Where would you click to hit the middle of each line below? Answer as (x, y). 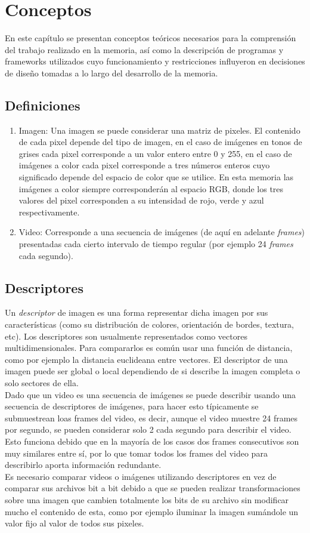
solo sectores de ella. (42, 383)
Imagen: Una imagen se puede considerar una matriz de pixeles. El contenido (159, 130)
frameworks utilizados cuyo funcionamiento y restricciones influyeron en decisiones (155, 61)
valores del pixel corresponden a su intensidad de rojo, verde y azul (141, 200)
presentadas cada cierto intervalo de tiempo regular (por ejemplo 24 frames (156, 244)
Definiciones (43, 105)
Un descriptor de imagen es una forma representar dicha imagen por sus (137, 312)
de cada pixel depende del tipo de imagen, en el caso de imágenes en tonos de (160, 142)
